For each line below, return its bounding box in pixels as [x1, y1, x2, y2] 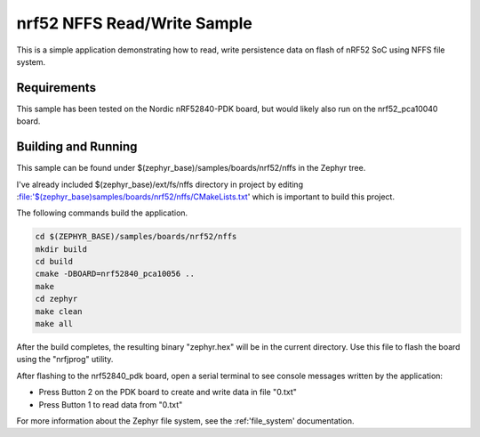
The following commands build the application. [16, 207, 188, 218]
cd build [35, 256, 74, 267]
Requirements [16, 80, 97, 95]
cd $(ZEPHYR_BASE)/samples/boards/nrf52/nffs [35, 231, 237, 242]
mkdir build [35, 244, 88, 254]
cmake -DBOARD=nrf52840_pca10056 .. [35, 269, 196, 279]
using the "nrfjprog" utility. [16, 354, 114, 365]
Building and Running [16, 139, 138, 155]
